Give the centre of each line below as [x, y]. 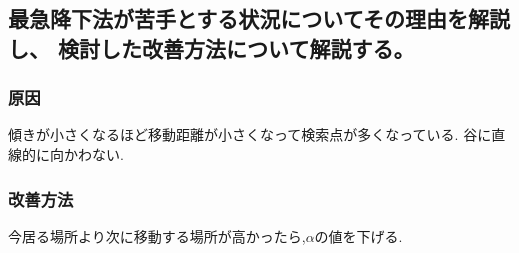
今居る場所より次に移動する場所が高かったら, [157, 235]
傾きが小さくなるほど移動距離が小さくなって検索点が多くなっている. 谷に [250, 134]
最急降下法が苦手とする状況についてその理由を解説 [259, 18]
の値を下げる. [358, 235]
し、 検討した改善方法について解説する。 [211, 47]
